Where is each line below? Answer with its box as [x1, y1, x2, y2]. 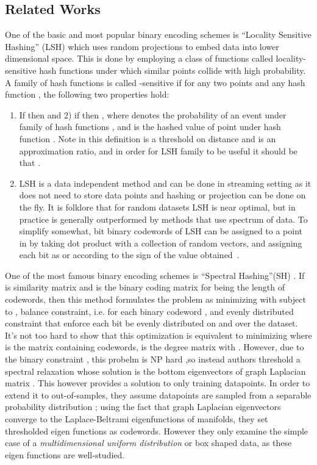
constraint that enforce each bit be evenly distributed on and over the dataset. [5, 317, 298, 330]
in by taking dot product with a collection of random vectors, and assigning [19, 236, 302, 249]
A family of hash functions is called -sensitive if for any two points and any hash [5, 76, 305, 88]
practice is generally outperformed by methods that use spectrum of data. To [19, 212, 308, 225]
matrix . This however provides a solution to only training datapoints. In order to [5, 377, 310, 389]
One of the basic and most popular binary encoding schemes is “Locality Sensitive [5, 28, 312, 41]
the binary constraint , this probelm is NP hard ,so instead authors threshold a [5, 353, 301, 366]
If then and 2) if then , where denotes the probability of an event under [19, 108, 287, 121]
